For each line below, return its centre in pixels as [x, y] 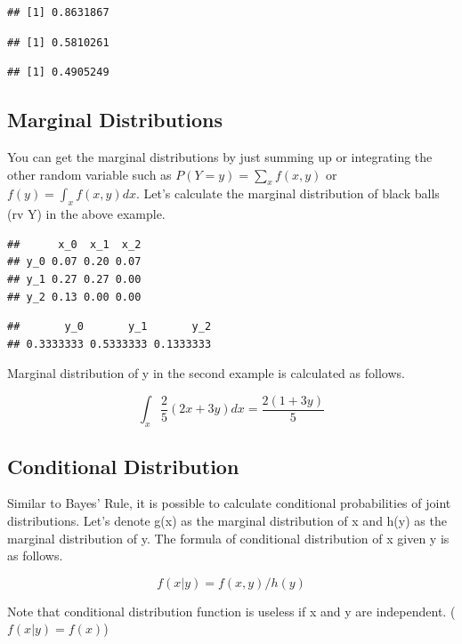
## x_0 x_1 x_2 [74, 244]
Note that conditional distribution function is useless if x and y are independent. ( [231, 611]
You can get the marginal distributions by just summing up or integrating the [220, 156]
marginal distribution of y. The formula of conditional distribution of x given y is [228, 538]
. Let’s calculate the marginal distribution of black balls [288, 193]
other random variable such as [89, 174]
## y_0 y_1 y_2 [109, 327]
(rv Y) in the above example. [86, 214]
